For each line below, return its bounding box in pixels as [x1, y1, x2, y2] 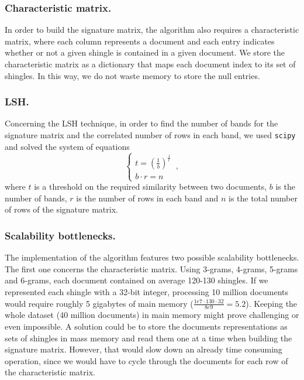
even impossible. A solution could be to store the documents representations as [5, 320, 288, 332]
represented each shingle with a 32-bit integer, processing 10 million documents [5, 285, 289, 297]
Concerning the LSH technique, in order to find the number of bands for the [5, 117, 278, 129]
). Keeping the [246, 297, 298, 309]
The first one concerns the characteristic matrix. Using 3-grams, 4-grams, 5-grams [5, 262, 298, 275]
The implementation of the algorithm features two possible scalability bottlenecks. [5, 251, 299, 263]
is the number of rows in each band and [76, 191, 219, 204]
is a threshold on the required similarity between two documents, [34, 180, 267, 193]
